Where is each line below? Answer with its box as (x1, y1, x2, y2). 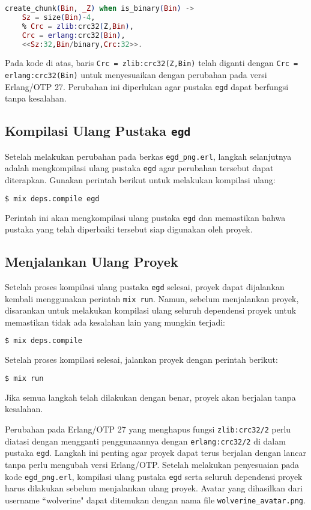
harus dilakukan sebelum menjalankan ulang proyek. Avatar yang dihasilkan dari (5, 482, 303, 494)
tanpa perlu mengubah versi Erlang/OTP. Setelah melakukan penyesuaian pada (5, 458, 299, 470)
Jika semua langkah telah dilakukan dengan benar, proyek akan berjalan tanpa (5, 390, 296, 403)
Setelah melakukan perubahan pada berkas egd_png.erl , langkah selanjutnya (5, 150, 292, 162)
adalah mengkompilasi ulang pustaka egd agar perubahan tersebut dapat (5, 162, 274, 174)
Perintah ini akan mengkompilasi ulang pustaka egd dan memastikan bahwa (5, 211, 286, 223)
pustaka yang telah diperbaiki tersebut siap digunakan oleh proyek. (5, 223, 253, 235)
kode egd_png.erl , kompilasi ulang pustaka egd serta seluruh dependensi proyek (5, 470, 303, 482)
